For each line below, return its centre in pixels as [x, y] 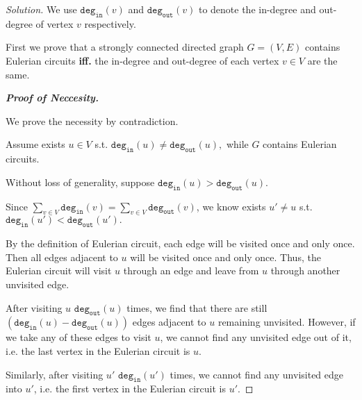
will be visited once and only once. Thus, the [225, 257]
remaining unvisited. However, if [287, 322]
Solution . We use [41, 9]
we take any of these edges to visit [79, 337]
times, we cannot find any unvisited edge [257, 374]
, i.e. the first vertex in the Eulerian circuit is [130, 389]
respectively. [110, 23]
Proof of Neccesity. [52, 98]
